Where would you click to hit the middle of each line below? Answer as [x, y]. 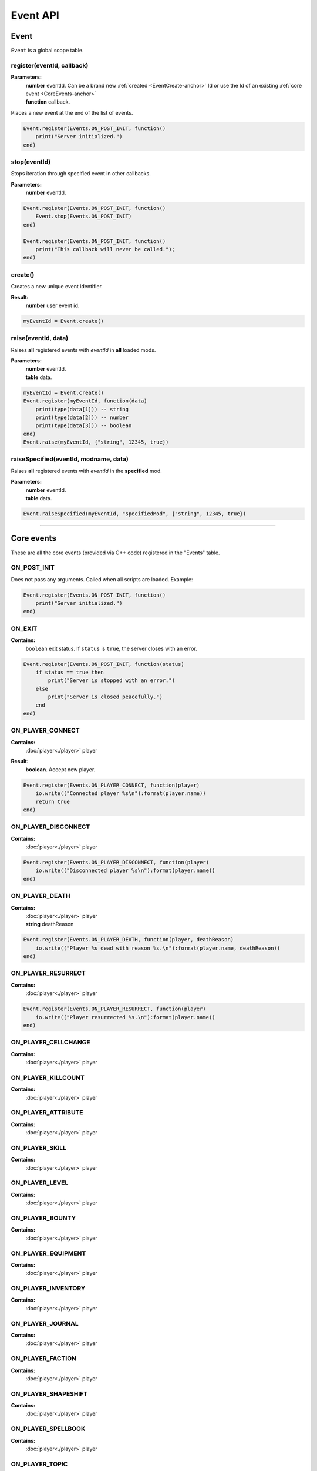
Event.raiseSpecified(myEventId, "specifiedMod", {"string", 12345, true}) [135, 514]
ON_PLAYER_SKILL [39, 1147]
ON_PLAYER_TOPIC [39, 1464]
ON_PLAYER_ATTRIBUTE [47, 1113]
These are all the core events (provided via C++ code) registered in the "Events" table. [115, 553]
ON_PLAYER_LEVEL [40, 1183]
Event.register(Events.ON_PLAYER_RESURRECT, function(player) [114, 1009]
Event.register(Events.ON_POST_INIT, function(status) [104, 664]
